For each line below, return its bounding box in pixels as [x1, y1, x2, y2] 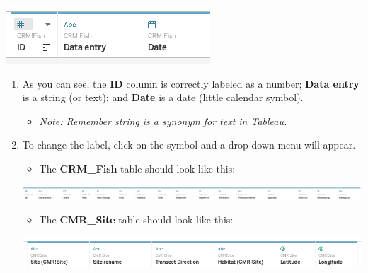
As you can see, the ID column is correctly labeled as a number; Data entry [22, 76, 360, 91]
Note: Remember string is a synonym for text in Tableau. [39, 113, 287, 128]
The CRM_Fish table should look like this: [39, 161, 236, 175]
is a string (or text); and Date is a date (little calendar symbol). [22, 90, 304, 105]
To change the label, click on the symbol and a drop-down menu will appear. [22, 137, 356, 152]
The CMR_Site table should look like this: [39, 212, 234, 227]
